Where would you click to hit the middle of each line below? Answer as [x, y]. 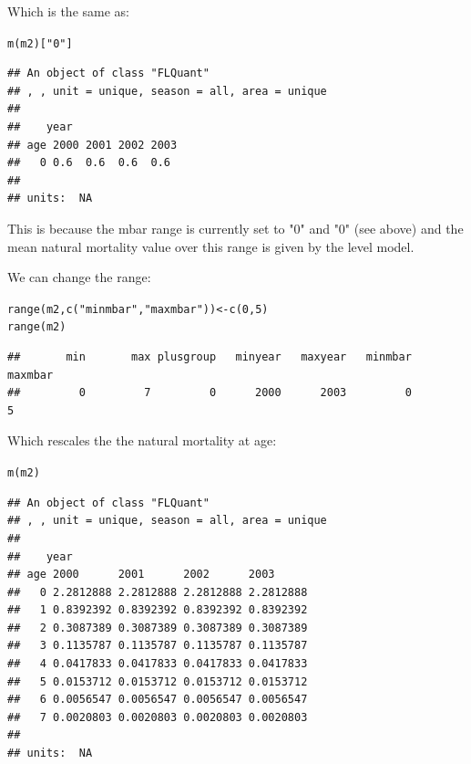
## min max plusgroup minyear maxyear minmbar [210, 357]
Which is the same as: [68, 11]
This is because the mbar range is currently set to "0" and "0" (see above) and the [235, 228]
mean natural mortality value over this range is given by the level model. [211, 246]
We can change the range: [79, 277]
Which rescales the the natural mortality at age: [142, 440]
